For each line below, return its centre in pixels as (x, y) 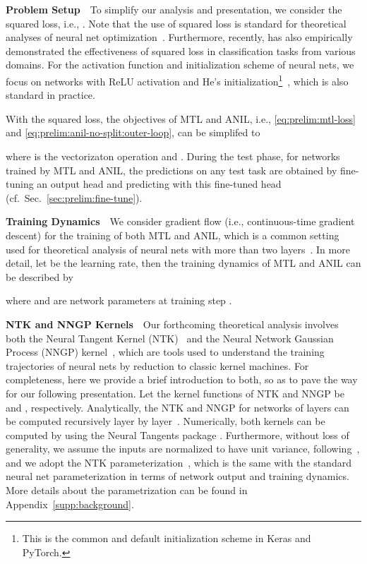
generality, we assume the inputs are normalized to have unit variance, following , (183, 449)
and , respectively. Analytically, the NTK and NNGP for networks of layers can (178, 407)
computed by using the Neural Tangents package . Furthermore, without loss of (178, 434)
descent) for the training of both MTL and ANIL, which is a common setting (173, 235)
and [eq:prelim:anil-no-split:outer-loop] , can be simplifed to (133, 132)
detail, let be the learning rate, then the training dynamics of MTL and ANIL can (183, 263)
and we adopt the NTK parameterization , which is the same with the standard (179, 462)
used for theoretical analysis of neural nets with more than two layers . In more (178, 249)
